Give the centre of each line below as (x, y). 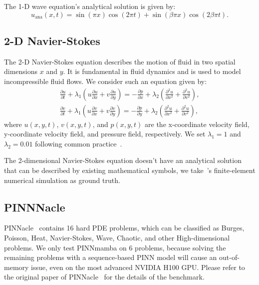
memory (16, 267)
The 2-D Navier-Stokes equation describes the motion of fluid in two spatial (120, 61)
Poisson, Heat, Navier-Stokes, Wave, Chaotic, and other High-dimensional (117, 237)
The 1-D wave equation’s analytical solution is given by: (90, 6)
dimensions (21, 71)
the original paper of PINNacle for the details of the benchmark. (104, 277)
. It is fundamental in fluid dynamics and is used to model (152, 71)
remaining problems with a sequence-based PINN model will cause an (111, 257)
